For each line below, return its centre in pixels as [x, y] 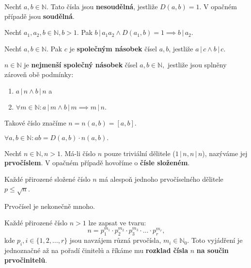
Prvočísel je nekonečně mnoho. [50, 206]
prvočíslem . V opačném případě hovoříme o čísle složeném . [97, 163]
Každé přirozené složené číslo [47, 179]
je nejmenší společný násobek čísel [81, 65]
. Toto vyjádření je [215, 240]
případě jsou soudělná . [39, 16]
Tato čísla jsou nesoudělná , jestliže [104, 6]
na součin [212, 250]
